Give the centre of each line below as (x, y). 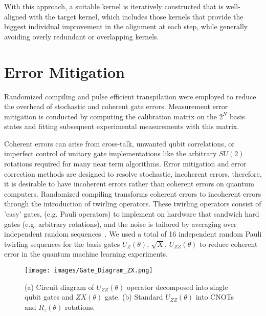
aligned (15, 16)
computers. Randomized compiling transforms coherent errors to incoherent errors (133, 193)
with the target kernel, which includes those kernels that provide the (136, 16)
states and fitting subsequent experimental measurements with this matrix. (122, 126)
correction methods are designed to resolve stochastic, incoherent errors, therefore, (133, 173)
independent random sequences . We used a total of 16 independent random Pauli (133, 234)
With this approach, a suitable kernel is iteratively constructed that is (114, 6)
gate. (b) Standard (134, 297)
